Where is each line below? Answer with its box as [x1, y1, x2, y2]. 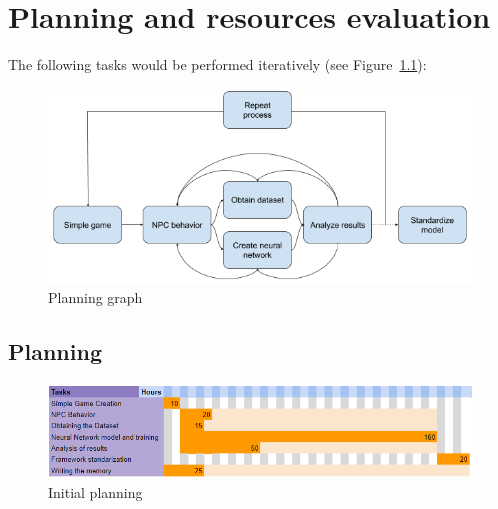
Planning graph [48, 287, 143, 308]
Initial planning [48, 481, 143, 502]
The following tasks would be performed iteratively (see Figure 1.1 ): [8, 54, 427, 75]
